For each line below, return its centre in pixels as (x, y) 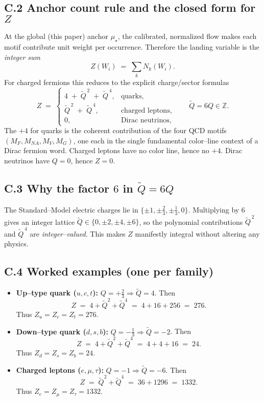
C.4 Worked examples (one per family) (109, 271)
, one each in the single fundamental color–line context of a (166, 140)
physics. (16, 244)
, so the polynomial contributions (191, 221)
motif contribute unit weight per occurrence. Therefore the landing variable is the (132, 47)
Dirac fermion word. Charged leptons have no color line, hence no (107, 150)
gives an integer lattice (40, 221)
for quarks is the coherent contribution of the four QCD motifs (128, 130)
